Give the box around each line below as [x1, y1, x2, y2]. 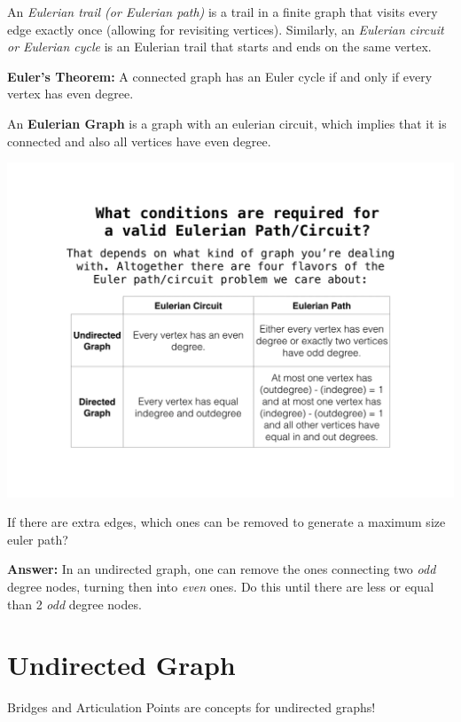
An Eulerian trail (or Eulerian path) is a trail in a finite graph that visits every [7, 3, 438, 20]
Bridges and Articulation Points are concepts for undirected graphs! [7, 698, 376, 717]
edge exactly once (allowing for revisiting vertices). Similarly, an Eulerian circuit [7, 20, 444, 38]
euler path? [7, 530, 68, 548]
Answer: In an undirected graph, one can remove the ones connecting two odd [7, 560, 436, 578]
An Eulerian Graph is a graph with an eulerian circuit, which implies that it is [7, 114, 447, 132]
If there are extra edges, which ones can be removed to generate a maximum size [7, 513, 446, 531]
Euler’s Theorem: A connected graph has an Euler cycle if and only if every [7, 67, 433, 85]
